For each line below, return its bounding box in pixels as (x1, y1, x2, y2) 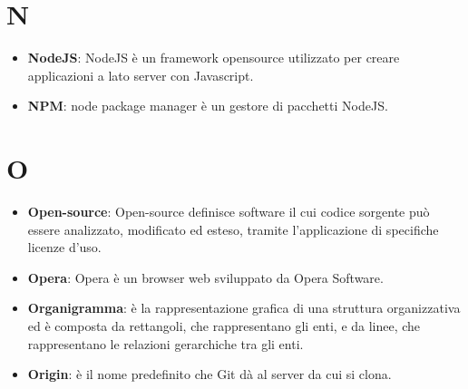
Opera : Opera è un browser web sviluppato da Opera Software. (27, 267, 384, 287)
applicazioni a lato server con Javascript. (27, 65, 254, 84)
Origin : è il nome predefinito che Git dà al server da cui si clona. (27, 365, 392, 384)
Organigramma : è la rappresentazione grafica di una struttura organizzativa (27, 298, 461, 317)
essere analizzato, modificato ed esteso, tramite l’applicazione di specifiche (27, 219, 439, 238)
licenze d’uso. (27, 238, 102, 257)
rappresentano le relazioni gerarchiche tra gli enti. (27, 334, 304, 353)
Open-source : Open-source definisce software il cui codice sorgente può (27, 202, 430, 221)
